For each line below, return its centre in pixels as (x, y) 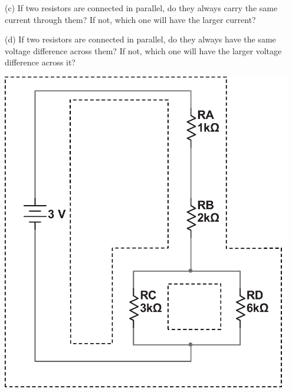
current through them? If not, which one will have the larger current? (130, 19)
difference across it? (40, 62)
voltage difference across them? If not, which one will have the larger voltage (143, 50)
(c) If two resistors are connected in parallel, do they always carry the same (141, 8)
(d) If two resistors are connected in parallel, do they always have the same (140, 39)
